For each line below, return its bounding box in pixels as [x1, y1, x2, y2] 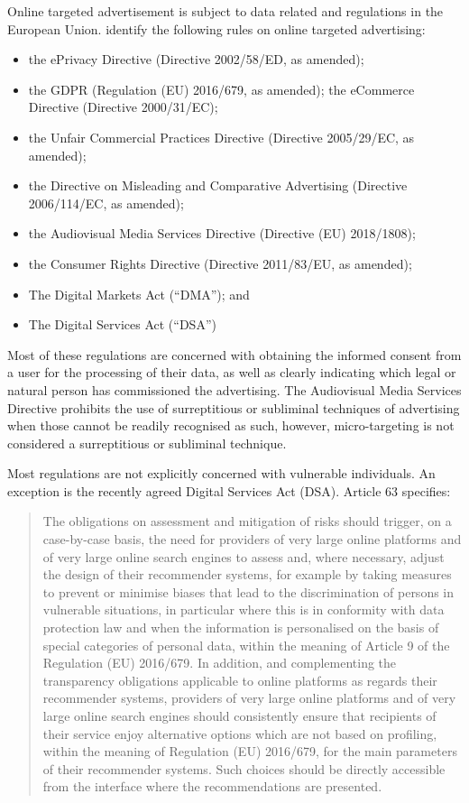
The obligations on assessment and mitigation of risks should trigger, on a [42, 512, 452, 531]
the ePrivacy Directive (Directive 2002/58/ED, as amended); [28, 50, 364, 69]
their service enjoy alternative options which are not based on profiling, [42, 724, 437, 743]
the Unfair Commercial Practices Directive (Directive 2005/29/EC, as [28, 127, 415, 146]
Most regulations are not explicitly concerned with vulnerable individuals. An [7, 464, 436, 483]
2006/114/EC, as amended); [28, 193, 184, 212]
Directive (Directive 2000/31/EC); [28, 97, 218, 116]
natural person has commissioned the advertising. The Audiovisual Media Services [7, 380, 462, 399]
